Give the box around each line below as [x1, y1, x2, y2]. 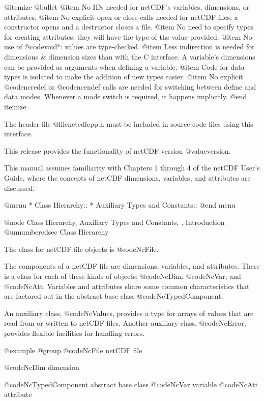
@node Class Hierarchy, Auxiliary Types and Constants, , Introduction [4, 216, 225, 227]
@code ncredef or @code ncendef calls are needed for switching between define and [4, 81, 256, 92]
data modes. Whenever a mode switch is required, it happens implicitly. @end [4, 91, 247, 102]
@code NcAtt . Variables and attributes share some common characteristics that [4, 280, 250, 291]
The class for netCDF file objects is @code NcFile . [4, 243, 159, 254]
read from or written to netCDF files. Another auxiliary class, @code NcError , [4, 318, 246, 328]
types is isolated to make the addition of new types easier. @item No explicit [4, 71, 243, 82]
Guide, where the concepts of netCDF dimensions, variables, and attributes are [4, 172, 251, 183]
